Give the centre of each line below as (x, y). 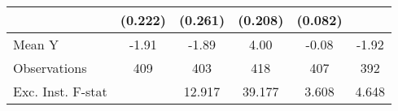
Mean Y (36, 44)
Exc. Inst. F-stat (60, 91)
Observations (50, 68)
